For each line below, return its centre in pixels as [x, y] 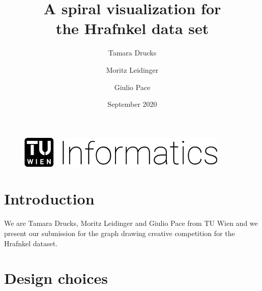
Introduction [49, 199]
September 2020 [132, 104]
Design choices [56, 278]
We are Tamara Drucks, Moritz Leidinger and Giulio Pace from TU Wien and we [131, 223]
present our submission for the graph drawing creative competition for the [120, 233]
